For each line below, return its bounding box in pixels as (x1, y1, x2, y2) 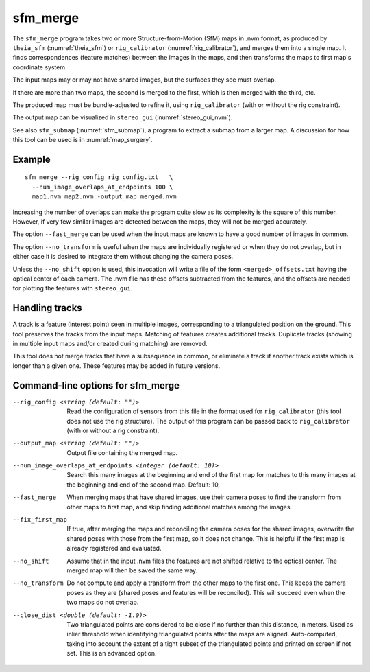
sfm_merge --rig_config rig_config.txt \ (25, 174, 173, 181)
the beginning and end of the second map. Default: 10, (66, 480, 221, 489)
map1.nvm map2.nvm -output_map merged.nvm (32, 193, 177, 200)
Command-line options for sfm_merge (12, 380, 180, 391)
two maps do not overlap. (66, 598, 139, 607)
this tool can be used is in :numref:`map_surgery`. (12, 136, 153, 144)
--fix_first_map (12, 515, 68, 524)
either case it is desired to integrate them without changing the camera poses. (12, 253, 234, 261)
